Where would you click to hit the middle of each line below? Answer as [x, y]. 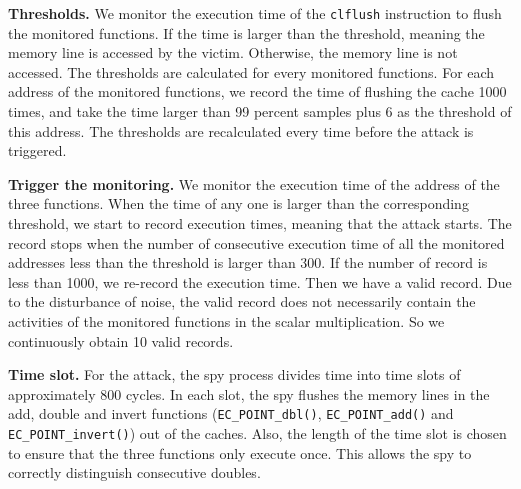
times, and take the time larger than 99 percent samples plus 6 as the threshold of [260, 111]
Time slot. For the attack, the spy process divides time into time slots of [234, 374]
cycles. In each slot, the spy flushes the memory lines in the [307, 393]
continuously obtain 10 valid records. [121, 340]
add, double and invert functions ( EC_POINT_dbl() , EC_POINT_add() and [231, 413]
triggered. [37, 150]
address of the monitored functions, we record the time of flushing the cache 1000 [257, 91]
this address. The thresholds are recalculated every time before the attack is [241, 130]
